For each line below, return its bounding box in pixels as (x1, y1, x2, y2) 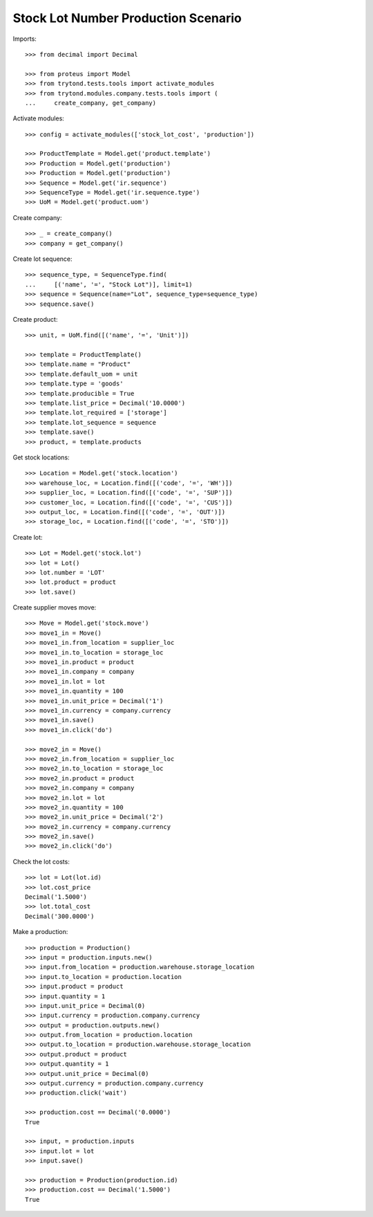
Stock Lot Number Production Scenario (12, 10, 242, 26)
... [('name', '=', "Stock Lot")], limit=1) (25, 280, 193, 289)
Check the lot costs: (12, 857, 70, 866)
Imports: (12, 35, 37, 43)
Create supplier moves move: (12, 603, 97, 612)
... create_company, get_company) (25, 99, 157, 107)
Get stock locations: (12, 453, 70, 461)
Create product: (12, 315, 58, 323)
